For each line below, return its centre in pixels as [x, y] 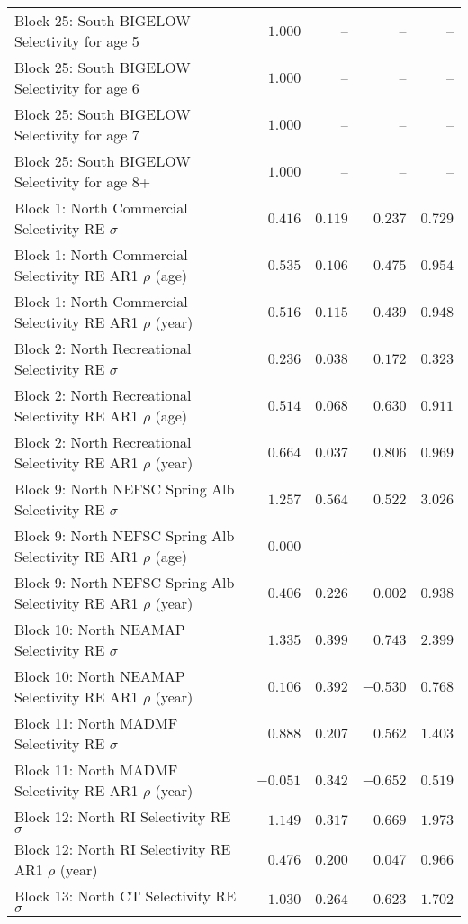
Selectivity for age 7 [77, 135]
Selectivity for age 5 [77, 41]
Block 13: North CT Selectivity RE [126, 896]
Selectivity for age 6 [77, 88]
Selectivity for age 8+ [83, 181]
